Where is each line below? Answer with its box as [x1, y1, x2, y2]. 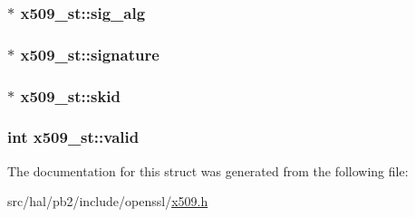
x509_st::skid [20, 84, 121, 107]
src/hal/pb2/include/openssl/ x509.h [7, 192, 208, 211]
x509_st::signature [20, 42, 159, 65]
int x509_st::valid [7, 126, 140, 148]
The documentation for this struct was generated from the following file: [7, 161, 409, 180]
